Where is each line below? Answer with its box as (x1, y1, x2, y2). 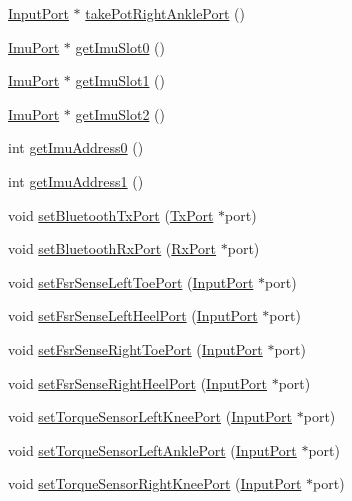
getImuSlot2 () (75, 103, 165, 124)
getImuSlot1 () (75, 70, 165, 91)
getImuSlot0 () (75, 36, 165, 57)
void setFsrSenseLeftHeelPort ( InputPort (8, 305, 258, 326)
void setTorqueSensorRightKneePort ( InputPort (8, 473, 302, 494)
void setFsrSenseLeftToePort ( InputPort (8, 271, 254, 292)
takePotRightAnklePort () (85, 3, 245, 23)
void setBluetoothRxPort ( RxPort (8, 238, 217, 259)
